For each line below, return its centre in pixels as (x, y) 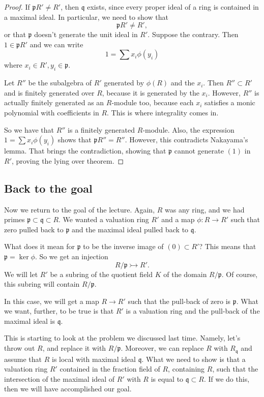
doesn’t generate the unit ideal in (86, 34)
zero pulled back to (34, 229)
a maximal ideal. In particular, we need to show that (86, 17)
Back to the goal (48, 188)
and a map (178, 219)
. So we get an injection (71, 256)
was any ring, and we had (205, 209)
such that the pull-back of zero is (179, 301)
